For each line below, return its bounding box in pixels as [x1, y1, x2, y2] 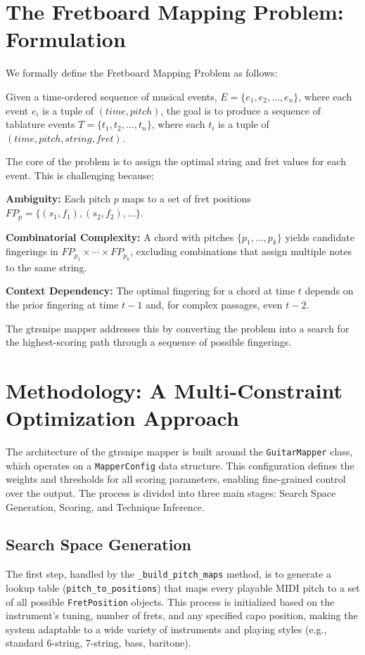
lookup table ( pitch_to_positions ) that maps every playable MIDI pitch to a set [6, 580, 360, 595]
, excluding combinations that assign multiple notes [130, 244, 352, 259]
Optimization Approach [6, 403, 239, 432]
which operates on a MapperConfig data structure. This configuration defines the [6, 458, 354, 472]
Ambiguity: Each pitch [6, 191, 110, 206]
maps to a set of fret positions [122, 191, 251, 206]
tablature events [6, 117, 75, 131]
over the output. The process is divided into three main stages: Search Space [6, 485, 336, 500]
